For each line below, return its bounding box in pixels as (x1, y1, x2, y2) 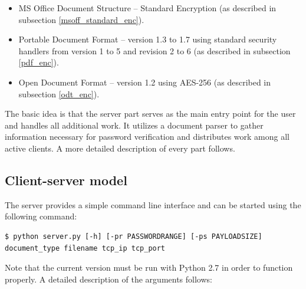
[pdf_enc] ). (18, 56, 59, 68)
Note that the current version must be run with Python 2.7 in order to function (5, 261, 293, 274)
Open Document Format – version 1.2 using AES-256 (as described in (18, 75, 271, 88)
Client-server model (5, 170, 127, 189)
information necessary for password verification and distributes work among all (5, 130, 289, 143)
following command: (5, 210, 77, 222)
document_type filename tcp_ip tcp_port (5, 244, 166, 252)
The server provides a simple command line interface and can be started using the (5, 198, 301, 211)
